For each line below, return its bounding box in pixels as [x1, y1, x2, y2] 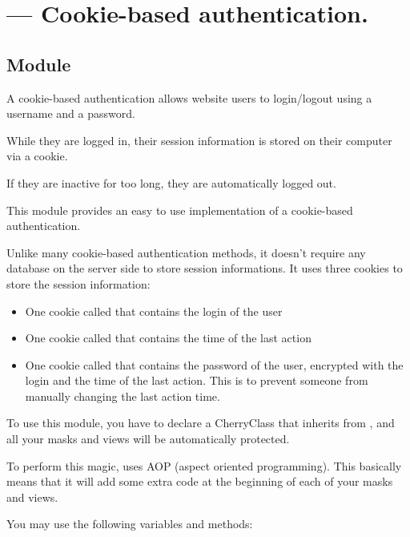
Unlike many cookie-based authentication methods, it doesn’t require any [6, 244, 366, 260]
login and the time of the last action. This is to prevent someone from [25, 372, 368, 389]
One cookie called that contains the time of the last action [25, 329, 312, 346]
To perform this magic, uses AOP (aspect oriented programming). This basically [6, 457, 402, 474]
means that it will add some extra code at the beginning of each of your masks [6, 473, 393, 490]
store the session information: [6, 275, 151, 292]
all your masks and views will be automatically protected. [6, 430, 290, 447]
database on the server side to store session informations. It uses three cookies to [6, 260, 403, 277]
